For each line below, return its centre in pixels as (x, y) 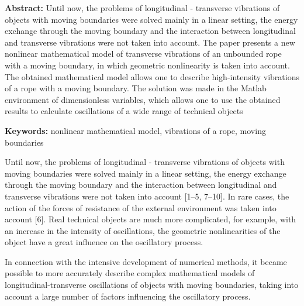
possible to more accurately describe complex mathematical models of (130, 273)
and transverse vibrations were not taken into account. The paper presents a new (150, 42)
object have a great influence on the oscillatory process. (104, 242)
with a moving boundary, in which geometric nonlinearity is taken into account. (147, 65)
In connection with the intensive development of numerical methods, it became (146, 261)
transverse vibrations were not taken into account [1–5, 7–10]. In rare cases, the (147, 196)
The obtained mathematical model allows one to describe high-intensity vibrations (152, 76)
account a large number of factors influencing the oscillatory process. (128, 296)
